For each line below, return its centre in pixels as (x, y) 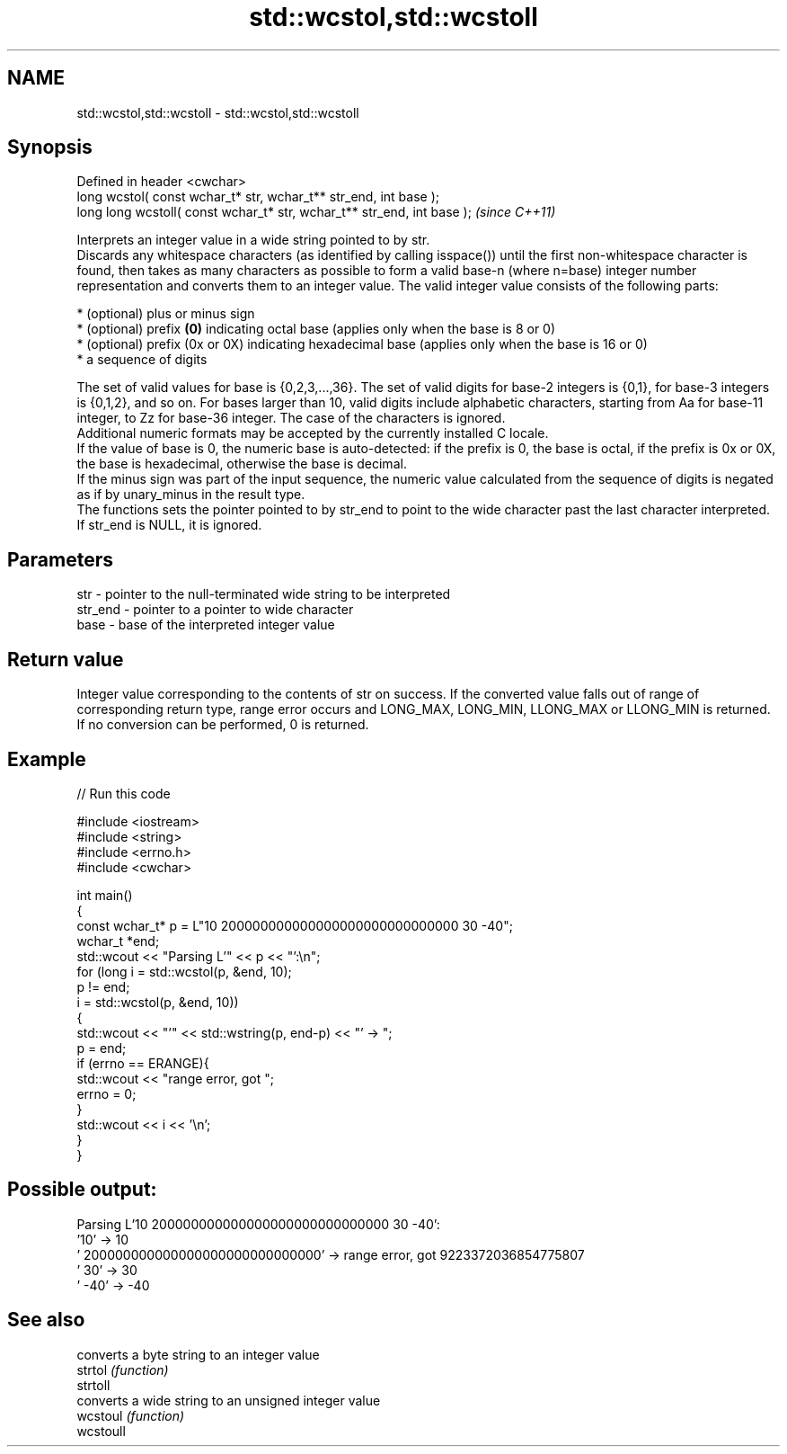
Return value (66, 659)
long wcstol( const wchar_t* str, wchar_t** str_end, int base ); (258, 197)
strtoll (93, 1385)
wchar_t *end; (118, 941)
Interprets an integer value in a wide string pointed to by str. (253, 240)
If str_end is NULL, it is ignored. (169, 525)
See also (46, 1320)
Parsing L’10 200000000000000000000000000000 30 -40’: (258, 1224)
